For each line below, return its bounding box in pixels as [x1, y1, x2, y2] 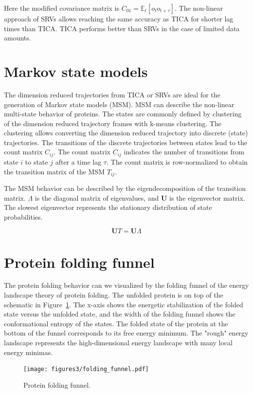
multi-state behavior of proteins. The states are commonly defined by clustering [4, 109, 242, 119]
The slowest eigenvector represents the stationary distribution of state [4, 202, 212, 212]
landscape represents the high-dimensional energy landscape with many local [4, 337, 233, 348]
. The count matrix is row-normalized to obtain [106, 156, 248, 167]
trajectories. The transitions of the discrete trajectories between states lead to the [4, 137, 248, 147]
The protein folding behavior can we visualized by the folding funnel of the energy [4, 280, 249, 290]
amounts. [4, 33, 31, 43]
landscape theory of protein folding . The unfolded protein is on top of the [4, 290, 223, 300]
